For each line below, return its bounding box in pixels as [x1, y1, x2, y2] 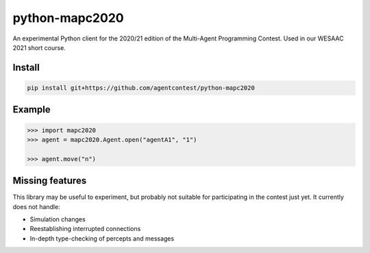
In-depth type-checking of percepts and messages [29, 234, 175, 243]
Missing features [12, 175, 87, 186]
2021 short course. [12, 43, 66, 51]
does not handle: [12, 202, 61, 210]
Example [12, 104, 51, 116]
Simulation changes [29, 215, 86, 223]
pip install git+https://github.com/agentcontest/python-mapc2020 [27, 84, 255, 92]
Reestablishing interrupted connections [29, 225, 141, 233]
